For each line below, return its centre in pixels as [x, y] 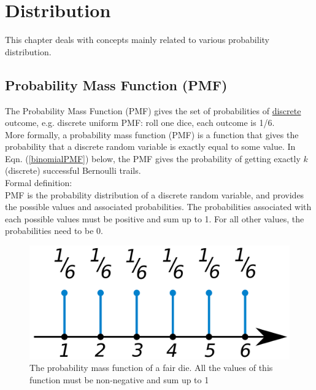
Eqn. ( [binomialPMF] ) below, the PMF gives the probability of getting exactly [153, 158]
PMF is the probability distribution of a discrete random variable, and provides [155, 194]
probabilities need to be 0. [54, 231]
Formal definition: [39, 183]
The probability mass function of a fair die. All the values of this [151, 368]
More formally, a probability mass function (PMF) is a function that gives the [152, 134]
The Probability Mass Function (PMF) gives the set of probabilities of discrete [153, 110]
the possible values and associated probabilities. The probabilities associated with [158, 207]
